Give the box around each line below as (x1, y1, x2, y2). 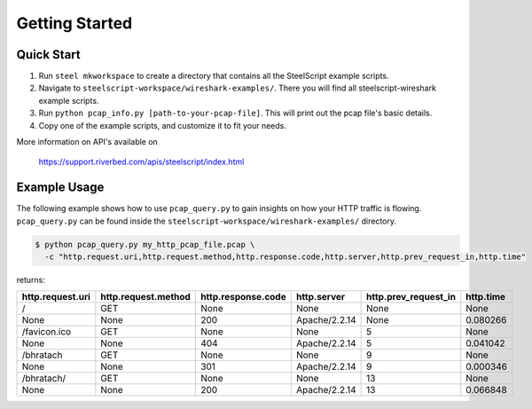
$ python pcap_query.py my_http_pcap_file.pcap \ (35, 240, 255, 249)
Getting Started (16, 13, 133, 33)
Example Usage (16, 180, 105, 195)
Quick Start (16, 47, 81, 62)
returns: (16, 275, 46, 286)
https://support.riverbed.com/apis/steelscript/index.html (38, 156, 245, 168)
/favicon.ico (21, 326, 72, 338)
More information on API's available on (16, 137, 159, 147)
